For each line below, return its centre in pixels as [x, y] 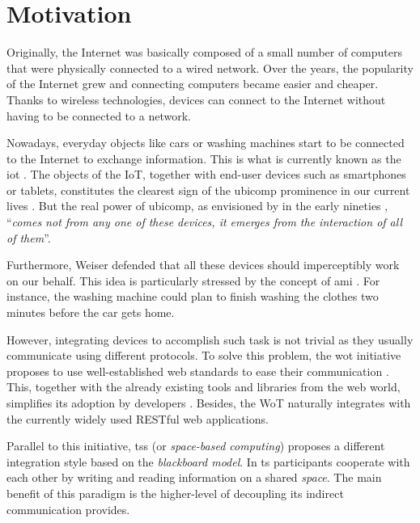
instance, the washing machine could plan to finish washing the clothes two [193, 296]
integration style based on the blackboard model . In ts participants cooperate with [208, 461]
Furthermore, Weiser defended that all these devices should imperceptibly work [203, 265]
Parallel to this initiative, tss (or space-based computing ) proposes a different [196, 446]
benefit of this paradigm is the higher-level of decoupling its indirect [175, 493]
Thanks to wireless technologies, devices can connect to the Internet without [196, 99]
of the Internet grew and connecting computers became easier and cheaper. [193, 84]
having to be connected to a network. [99, 115]
